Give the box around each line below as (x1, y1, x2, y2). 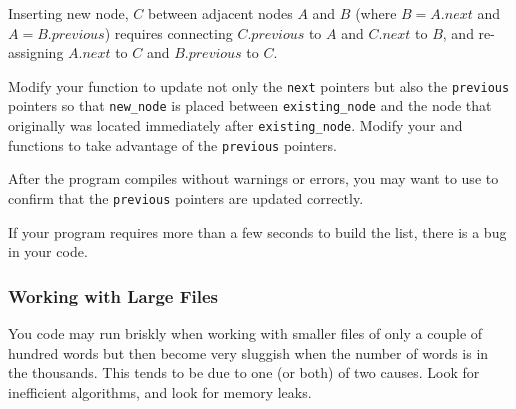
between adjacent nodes (148, 3, 293, 23)
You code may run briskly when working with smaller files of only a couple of (8, 323, 483, 344)
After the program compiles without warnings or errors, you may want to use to (8, 168, 499, 189)
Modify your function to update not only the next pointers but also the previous (8, 75, 510, 96)
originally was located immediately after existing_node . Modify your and (8, 115, 463, 136)
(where (355, 3, 397, 23)
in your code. (8, 241, 88, 262)
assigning (8, 42, 64, 63)
